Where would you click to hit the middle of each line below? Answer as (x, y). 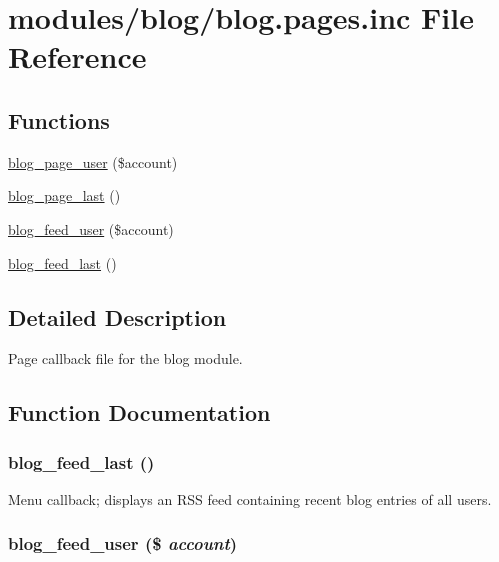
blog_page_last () (64, 195)
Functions (59, 119)
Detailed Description (117, 316)
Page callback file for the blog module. (125, 358)
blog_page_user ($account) (93, 161)
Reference (77, 56)
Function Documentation (139, 412)
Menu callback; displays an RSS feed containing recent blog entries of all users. (250, 498)
